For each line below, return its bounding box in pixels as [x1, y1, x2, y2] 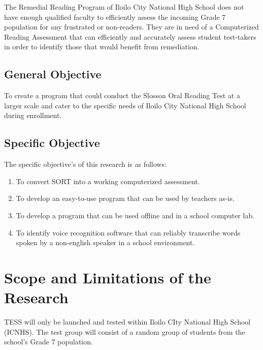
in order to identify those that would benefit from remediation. [4, 41, 200, 52]
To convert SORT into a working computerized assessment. [16, 176, 200, 186]
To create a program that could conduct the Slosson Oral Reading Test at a [4, 90, 240, 101]
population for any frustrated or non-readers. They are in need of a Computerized [4, 21, 259, 32]
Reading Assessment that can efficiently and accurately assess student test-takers [4, 31, 256, 42]
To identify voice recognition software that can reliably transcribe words [16, 227, 241, 238]
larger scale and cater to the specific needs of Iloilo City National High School [4, 100, 246, 110]
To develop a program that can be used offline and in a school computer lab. [16, 210, 255, 220]
